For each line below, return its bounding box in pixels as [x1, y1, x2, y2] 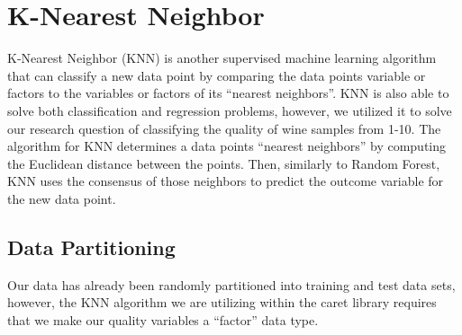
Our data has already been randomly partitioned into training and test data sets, [7, 275, 456, 294]
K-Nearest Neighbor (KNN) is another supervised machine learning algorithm [7, 48, 437, 67]
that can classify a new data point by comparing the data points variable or [7, 66, 426, 84]
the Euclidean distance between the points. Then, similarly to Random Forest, [7, 154, 440, 172]
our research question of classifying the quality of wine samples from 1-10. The [7, 119, 441, 137]
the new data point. [7, 189, 116, 207]
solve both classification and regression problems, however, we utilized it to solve [7, 101, 452, 119]
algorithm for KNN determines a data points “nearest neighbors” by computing [7, 137, 447, 155]
